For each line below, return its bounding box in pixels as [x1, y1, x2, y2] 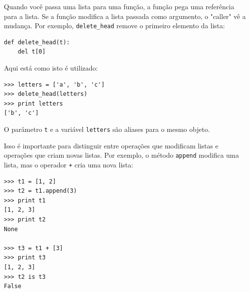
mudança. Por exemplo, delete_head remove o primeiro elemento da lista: [4, 20, 225, 31]
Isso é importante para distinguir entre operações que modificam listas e [4, 140, 218, 150]
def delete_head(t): [4, 38, 70, 46]
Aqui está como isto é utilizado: [4, 63, 98, 73]
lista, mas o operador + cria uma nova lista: [4, 159, 133, 169]
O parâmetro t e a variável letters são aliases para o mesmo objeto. [4, 124, 210, 134]
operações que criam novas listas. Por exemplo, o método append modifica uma [4, 150, 239, 160]
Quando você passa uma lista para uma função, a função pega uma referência [4, 1, 234, 11]
